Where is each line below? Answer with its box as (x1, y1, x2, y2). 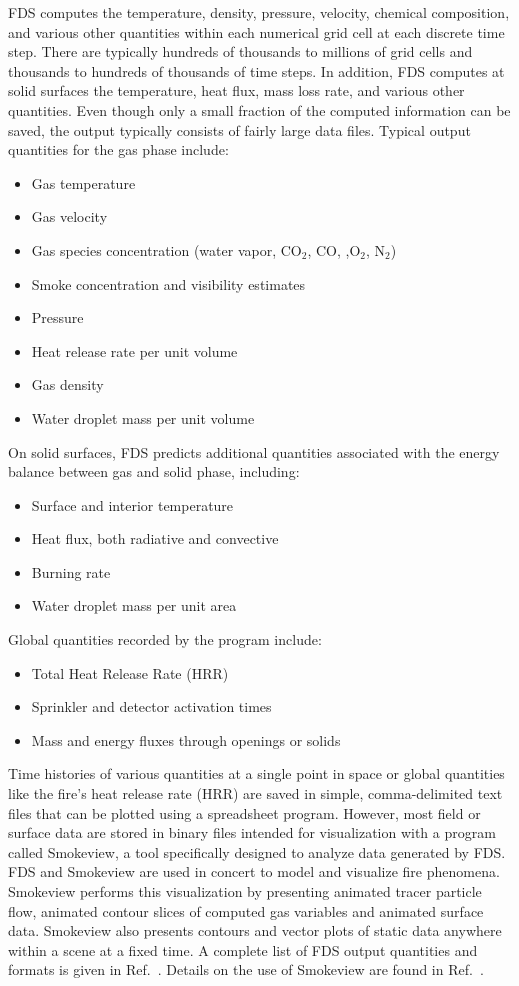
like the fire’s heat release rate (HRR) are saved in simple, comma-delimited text (8, 783, 503, 804)
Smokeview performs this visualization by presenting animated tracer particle (8, 881, 482, 901)
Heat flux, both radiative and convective (31, 528, 279, 549)
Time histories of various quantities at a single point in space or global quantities (8, 763, 505, 784)
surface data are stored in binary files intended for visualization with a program (8, 822, 496, 843)
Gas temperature (31, 172, 136, 193)
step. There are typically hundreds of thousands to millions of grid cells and (8, 41, 473, 62)
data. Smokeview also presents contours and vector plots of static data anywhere (8, 920, 502, 941)
